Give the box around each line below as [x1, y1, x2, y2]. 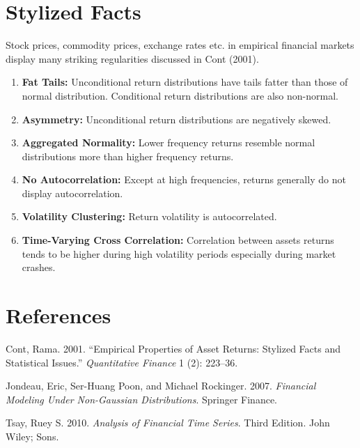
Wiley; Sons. [6, 428, 59, 443]
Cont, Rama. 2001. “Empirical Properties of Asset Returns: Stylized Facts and [6, 341, 341, 355]
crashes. [22, 260, 56, 275]
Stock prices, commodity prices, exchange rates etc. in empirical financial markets [6, 38, 354, 52]
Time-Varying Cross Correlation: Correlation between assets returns [22, 233, 334, 247]
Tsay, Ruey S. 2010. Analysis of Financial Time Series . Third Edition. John [6, 415, 330, 430]
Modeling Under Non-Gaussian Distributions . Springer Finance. [6, 392, 277, 406]
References [6, 301, 111, 330]
